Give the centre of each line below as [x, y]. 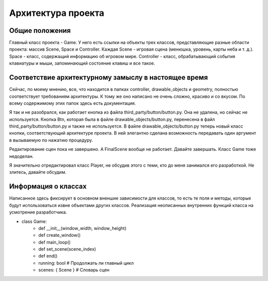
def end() [48, 256]
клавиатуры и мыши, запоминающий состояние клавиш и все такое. [82, 63]
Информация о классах [48, 186]
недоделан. [21, 156]
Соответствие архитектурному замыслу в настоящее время [108, 78]
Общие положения [40, 31]
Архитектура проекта [57, 13]
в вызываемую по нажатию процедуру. [51, 140]
